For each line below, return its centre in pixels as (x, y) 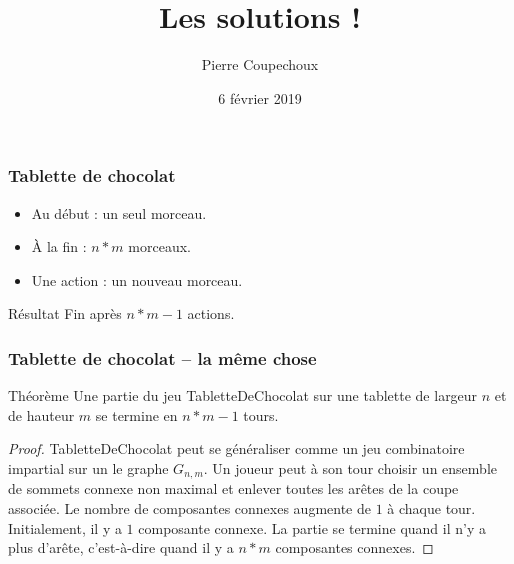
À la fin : (59, 246)
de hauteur (41, 414)
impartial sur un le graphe (88, 467)
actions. (211, 313)
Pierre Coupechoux (260, 64)
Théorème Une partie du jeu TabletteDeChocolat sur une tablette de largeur (243, 395)
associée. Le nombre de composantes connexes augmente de (189, 508)
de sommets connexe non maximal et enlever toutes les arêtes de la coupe (233, 488)
